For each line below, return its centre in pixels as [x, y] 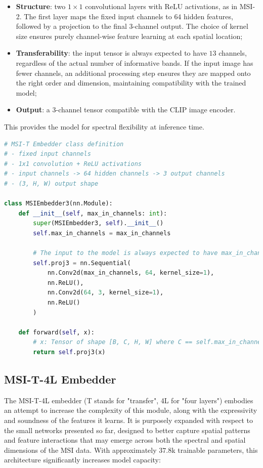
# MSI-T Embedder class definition [64, 144]
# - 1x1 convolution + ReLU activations [73, 164]
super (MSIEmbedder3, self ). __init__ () [98, 223]
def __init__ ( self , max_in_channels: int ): [93, 213]
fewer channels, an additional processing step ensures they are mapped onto [133, 73]
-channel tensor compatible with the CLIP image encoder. [146, 110]
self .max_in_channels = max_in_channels [102, 233]
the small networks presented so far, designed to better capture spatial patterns [127, 430]
